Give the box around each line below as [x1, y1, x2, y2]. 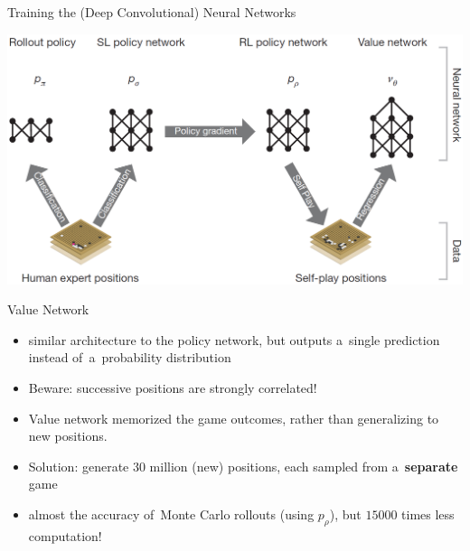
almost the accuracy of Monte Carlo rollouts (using [28, 505, 315, 524]
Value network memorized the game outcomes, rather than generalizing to [28, 408, 439, 427]
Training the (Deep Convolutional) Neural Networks [7, 3, 296, 21]
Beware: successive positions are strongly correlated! [28, 378, 317, 397]
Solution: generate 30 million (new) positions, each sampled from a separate [28, 456, 458, 475]
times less [401, 505, 455, 524]
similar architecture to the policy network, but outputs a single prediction [28, 330, 440, 349]
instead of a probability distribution [28, 348, 231, 367]
